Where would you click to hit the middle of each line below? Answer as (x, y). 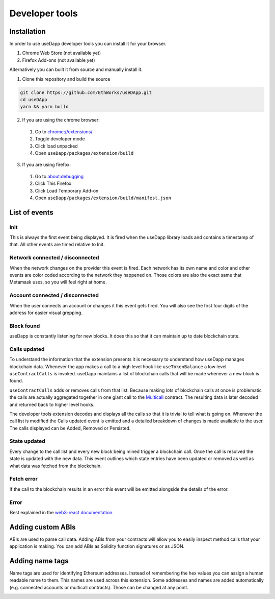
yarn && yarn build (44, 107)
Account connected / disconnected (54, 295)
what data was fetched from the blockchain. (56, 466)
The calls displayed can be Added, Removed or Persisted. (70, 428)
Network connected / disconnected (54, 258)
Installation (28, 31)
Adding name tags (39, 561)
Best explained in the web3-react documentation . (62, 512)
